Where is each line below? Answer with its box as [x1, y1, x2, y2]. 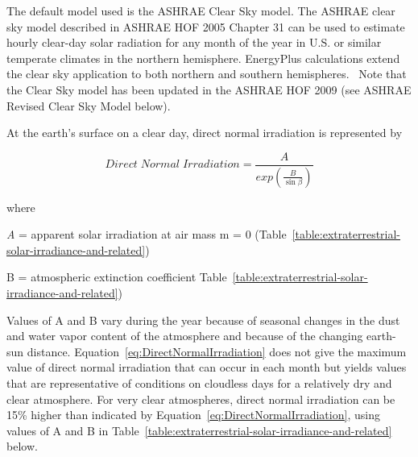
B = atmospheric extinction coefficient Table [6, 268, 227, 285]
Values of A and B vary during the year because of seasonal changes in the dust [6, 311, 400, 328]
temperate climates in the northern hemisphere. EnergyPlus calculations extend [6, 49, 400, 66]
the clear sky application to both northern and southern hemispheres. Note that [6, 65, 407, 82]
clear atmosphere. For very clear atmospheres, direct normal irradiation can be [6, 390, 395, 407]
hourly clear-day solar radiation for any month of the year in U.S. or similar [6, 34, 382, 51]
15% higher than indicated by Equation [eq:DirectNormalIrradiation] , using [6, 406, 380, 423]
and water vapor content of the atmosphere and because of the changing [6, 327, 363, 344]
